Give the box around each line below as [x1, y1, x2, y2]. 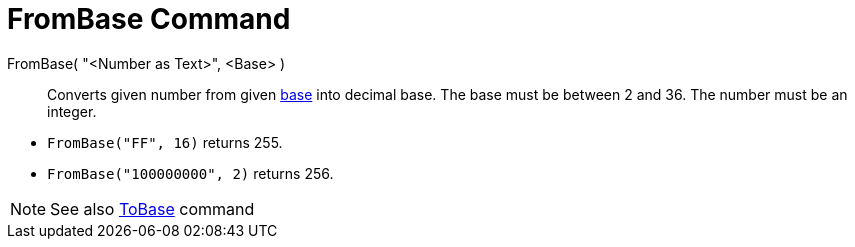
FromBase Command [7, 2, 291, 36]
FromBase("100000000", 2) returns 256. [47, 164, 334, 182]
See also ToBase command [50, 198, 255, 219]
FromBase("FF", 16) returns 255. [47, 133, 283, 151]
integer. [47, 102, 97, 120]
